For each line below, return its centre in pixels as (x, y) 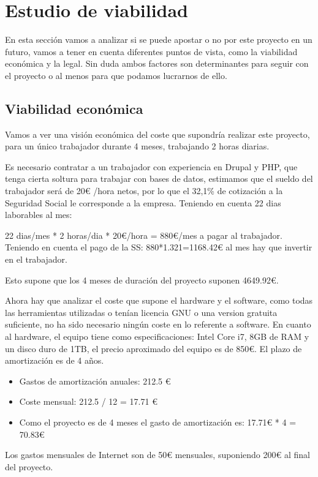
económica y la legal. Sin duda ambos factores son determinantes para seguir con (157, 63)
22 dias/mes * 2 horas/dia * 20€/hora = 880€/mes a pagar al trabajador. (144, 235)
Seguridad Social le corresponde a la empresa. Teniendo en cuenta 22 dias (143, 202)
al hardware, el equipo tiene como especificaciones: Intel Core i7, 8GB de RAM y (157, 336)
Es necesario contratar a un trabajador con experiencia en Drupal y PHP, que (151, 166)
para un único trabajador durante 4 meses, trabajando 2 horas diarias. (137, 146)
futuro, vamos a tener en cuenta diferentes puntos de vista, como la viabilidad (151, 51)
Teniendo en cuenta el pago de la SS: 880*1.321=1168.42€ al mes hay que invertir (159, 247)
